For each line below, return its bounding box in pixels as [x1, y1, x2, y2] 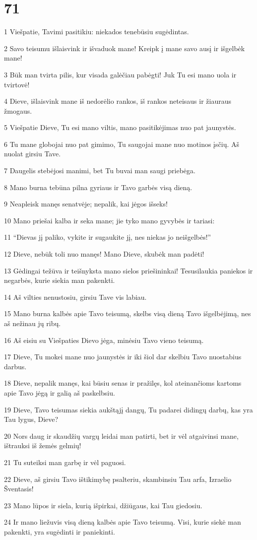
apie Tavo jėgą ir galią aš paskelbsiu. [4, 387, 115, 398]
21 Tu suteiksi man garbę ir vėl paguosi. [4, 457, 126, 467]
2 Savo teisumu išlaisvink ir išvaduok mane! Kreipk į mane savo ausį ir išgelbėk [4, 43, 245, 53]
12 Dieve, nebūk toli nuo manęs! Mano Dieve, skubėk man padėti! [4, 249, 204, 259]
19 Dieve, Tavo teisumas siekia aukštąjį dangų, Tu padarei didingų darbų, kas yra [4, 404, 253, 414]
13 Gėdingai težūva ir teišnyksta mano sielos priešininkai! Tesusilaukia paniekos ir [4, 265, 253, 275]
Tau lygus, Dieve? [4, 414, 59, 424]
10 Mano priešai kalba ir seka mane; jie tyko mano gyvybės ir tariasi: [4, 215, 215, 225]
